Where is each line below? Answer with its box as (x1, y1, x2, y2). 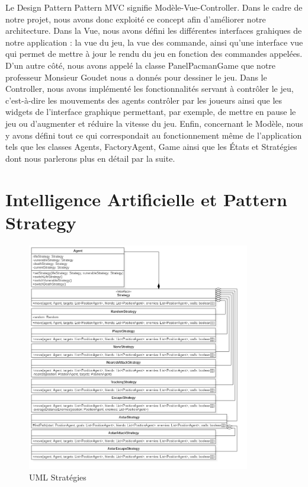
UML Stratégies (29, 471, 86, 483)
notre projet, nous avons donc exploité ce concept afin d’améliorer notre (5, 12, 266, 25)
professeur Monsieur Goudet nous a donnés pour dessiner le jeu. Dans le (5, 71, 267, 83)
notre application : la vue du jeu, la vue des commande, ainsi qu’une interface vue (5, 36, 303, 48)
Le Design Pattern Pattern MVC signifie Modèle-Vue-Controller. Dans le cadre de (5, 1, 303, 13)
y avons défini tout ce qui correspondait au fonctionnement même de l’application (5, 129, 302, 141)
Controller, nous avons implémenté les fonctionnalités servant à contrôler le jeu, (5, 82, 294, 95)
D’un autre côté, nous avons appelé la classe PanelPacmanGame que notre (5, 59, 276, 71)
